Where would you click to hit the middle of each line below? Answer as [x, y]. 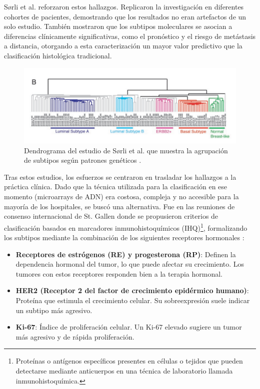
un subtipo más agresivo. [54, 310]
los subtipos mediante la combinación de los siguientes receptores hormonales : [124, 237]
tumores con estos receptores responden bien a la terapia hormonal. [119, 273]
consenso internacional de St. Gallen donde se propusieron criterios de [111, 216]
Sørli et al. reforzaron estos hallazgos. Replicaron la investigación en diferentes [124, 6]
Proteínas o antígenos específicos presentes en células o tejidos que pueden [129, 361]
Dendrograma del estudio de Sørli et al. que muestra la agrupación [126, 150]
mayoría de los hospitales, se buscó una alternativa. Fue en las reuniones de [119, 206]
